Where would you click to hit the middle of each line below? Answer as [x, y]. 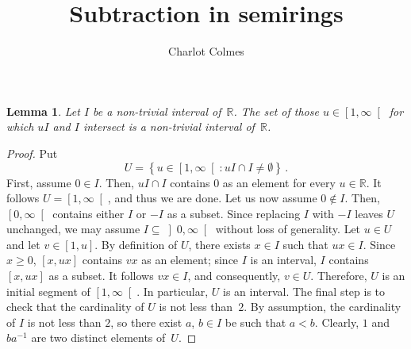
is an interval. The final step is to [304, 291]
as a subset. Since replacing [234, 213]
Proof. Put [32, 153]
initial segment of [48, 291]
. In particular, [173, 291]
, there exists [219, 244]
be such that [255, 322]
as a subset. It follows [101, 276]
